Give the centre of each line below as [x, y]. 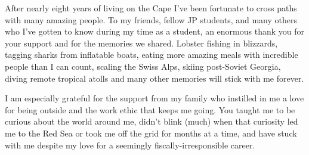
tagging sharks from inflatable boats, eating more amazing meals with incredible [152, 55]
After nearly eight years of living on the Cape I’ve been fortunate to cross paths [151, 8]
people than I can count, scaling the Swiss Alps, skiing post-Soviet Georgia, [143, 66]
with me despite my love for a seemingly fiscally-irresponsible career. [130, 145]
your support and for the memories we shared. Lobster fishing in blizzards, [141, 43]
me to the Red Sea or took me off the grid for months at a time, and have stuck [151, 133]
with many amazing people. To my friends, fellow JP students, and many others [151, 19]
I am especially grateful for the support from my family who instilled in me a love [154, 98]
